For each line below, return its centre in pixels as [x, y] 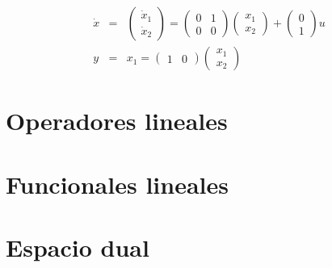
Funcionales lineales [117, 184]
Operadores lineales [117, 121]
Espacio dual [78, 247]
